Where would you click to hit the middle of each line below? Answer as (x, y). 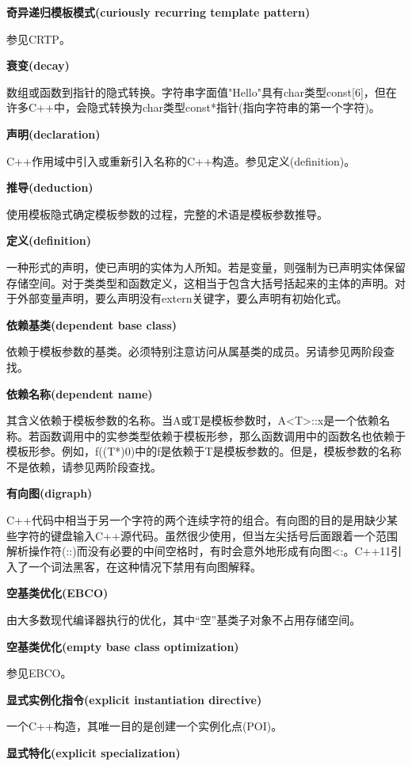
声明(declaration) (53, 133)
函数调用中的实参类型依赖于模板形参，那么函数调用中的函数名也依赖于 (222, 435)
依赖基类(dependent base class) (92, 324)
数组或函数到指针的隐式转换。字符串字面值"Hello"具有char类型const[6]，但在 (202, 91)
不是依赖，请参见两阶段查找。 (84, 466)
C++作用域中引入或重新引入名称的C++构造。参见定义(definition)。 (181, 160)
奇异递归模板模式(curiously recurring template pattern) (158, 12)
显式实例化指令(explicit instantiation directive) (134, 699)
